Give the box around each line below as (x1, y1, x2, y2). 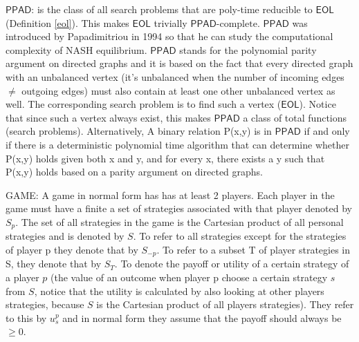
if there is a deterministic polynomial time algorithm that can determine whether (6, 137, 349, 151)
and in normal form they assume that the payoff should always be (62, 310, 342, 325)
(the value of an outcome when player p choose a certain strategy (50, 270, 328, 284)
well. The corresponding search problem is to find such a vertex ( (6, 97, 282, 111)
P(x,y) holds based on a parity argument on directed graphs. (6, 164, 264, 179)
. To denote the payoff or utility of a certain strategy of (114, 256, 349, 271)
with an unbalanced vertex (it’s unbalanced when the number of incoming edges (6, 69, 344, 84)
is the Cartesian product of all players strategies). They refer (96, 297, 354, 312)
